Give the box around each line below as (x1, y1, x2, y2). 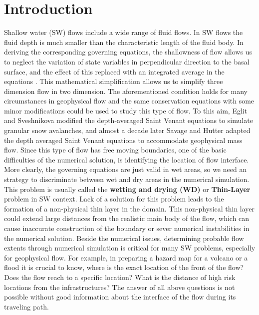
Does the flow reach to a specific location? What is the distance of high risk (4, 271, 236, 282)
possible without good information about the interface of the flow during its (4, 291, 236, 302)
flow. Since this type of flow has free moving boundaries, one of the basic (4, 144, 227, 155)
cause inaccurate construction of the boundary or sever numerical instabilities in (4, 223, 250, 233)
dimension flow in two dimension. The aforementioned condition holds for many (4, 85, 248, 96)
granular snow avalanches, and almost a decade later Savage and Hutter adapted (4, 125, 251, 135)
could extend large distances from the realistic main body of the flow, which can (4, 213, 250, 223)
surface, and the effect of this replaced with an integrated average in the (4, 66, 225, 76)
